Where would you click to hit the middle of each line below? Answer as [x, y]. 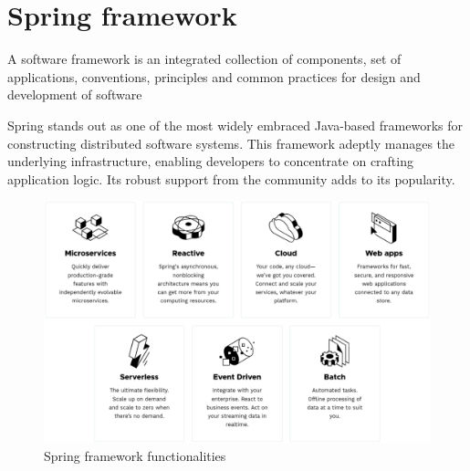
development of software [75, 94]
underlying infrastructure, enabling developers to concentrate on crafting [210, 161]
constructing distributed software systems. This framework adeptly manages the [231, 143]
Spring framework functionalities [135, 455]
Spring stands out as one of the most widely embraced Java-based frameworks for [235, 125]
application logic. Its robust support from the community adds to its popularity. [231, 178]
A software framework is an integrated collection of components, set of [204, 59]
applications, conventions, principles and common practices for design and [214, 76]
